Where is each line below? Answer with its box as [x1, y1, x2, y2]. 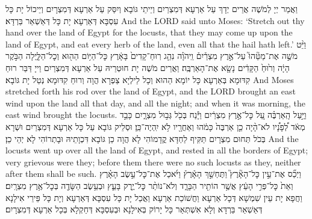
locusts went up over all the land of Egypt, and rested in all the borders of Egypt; [5, 144, 308, 156]
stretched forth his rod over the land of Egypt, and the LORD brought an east [5, 85, 296, 97]
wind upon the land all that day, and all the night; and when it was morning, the [5, 96, 305, 109]
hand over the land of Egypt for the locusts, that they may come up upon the [5, 26, 293, 39]
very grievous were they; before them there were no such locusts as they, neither [5, 155, 301, 168]
